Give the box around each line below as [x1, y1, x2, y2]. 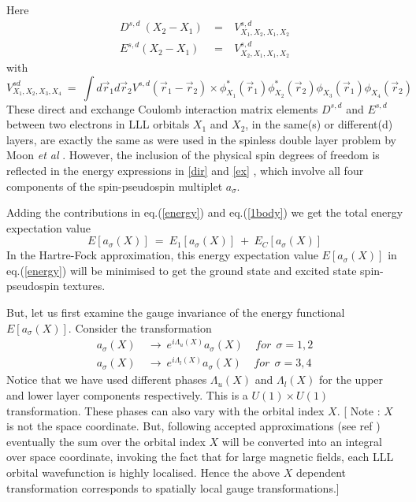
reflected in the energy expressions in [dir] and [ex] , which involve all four [6, 162, 364, 178]
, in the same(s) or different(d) [245, 116, 393, 132]
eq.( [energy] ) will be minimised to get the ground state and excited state [6, 262, 357, 278]
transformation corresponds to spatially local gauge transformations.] [6, 479, 340, 496]
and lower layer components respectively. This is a [6, 387, 248, 403]
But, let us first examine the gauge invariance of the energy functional [6, 304, 345, 321]
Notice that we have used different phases [6, 371, 207, 388]
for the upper [319, 371, 384, 388]
